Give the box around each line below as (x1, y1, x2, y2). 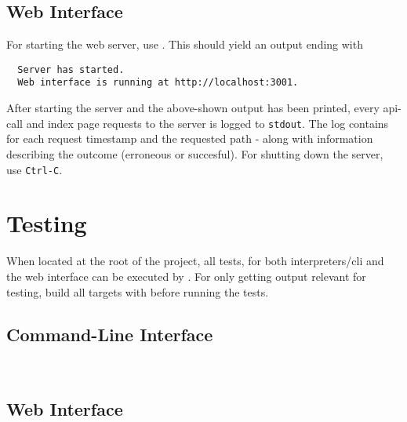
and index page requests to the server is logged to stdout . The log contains (26, 115, 389, 131)
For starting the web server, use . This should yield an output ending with (6, 36, 363, 53)
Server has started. (17, 64, 125, 75)
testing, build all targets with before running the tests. (6, 283, 269, 300)
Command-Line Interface (6, 322, 213, 346)
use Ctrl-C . (6, 161, 63, 177)
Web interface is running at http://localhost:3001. (17, 77, 299, 89)
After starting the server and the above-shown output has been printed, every (6, 100, 380, 116)
